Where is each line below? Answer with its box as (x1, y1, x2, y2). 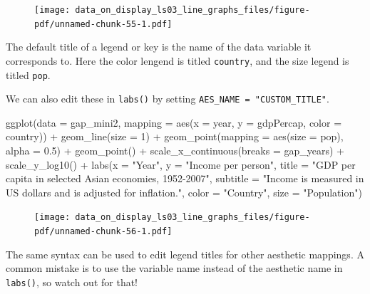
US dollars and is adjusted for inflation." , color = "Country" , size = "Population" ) (6, 184, 362, 199)
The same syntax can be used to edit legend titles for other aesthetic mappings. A (6, 246, 364, 261)
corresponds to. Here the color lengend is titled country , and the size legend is (6, 53, 349, 68)
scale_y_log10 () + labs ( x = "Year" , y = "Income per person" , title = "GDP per (6, 157, 356, 172)
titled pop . (6, 67, 51, 82)
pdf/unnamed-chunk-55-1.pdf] (34, 19, 173, 29)
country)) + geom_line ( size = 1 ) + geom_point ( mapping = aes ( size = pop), (6, 129, 344, 144)
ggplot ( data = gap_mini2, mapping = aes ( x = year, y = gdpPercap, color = (6, 115, 342, 130)
